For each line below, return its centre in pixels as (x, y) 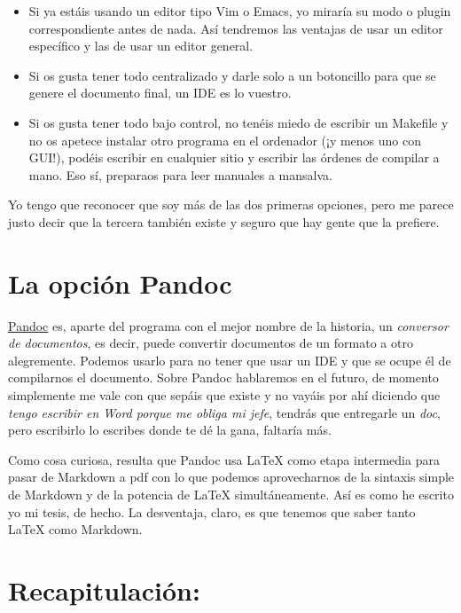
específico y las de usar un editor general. (141, 46)
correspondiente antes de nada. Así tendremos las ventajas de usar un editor (236, 28)
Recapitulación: (104, 589)
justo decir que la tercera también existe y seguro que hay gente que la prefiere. (224, 221)
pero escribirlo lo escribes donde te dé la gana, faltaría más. (170, 430)
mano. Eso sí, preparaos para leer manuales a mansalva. (180, 174)
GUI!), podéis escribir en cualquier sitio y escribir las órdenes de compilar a (234, 157)
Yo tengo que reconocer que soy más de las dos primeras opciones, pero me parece (231, 204)
